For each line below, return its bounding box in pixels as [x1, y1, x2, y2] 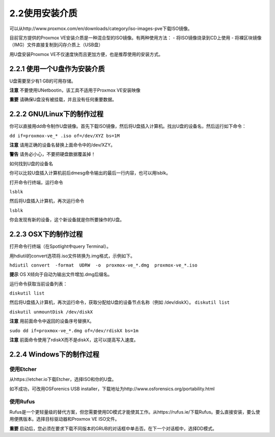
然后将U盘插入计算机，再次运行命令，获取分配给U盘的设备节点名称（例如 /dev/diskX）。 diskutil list [9, 299, 230, 305]
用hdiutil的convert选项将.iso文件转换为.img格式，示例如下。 [9, 252, 135, 259]
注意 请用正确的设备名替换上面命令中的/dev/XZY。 [9, 142, 116, 148]
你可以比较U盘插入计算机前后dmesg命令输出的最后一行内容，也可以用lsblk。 [9, 170, 171, 176]
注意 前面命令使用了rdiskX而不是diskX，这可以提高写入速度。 [9, 337, 139, 343]
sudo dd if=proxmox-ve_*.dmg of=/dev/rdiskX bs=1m [9, 328, 139, 333]
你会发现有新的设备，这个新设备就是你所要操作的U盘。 [9, 217, 125, 223]
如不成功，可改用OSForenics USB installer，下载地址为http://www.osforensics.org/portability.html [9, 386, 215, 392]
